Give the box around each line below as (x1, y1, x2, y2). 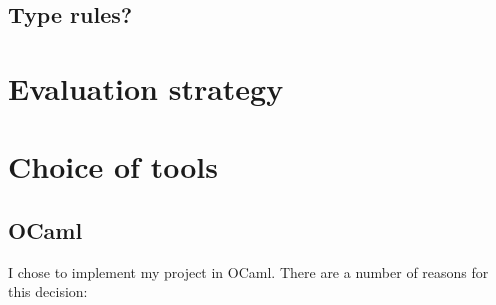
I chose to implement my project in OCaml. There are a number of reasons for (8, 261, 489, 282)
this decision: (8, 281, 88, 302)
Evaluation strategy (8, 67, 284, 108)
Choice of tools (8, 146, 218, 187)
